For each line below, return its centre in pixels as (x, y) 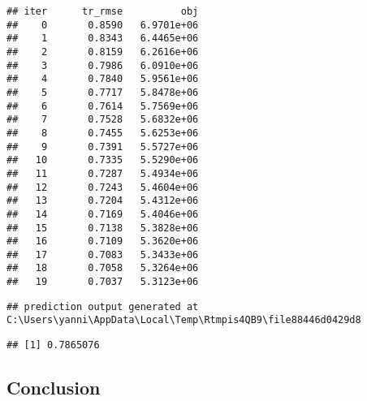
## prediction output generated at (103, 306)
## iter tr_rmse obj (103, 11)
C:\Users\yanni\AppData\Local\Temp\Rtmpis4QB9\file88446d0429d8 (184, 320)
